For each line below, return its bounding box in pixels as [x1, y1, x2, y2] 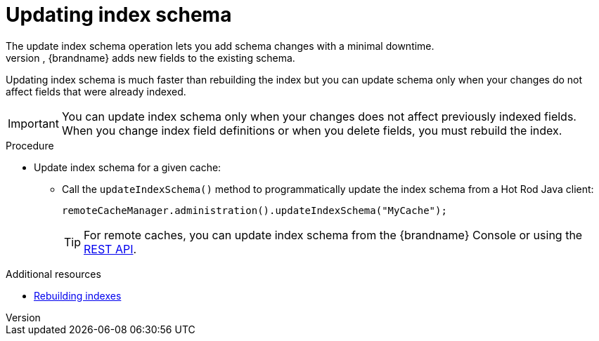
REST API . [84, 241, 137, 256]
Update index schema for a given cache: [34, 161, 221, 173]
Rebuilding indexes [34, 289, 122, 302]
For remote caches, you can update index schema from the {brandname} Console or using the [84, 227, 583, 242]
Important [8, 116, 59, 131]
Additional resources [6, 267, 101, 280]
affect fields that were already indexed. [6, 85, 186, 98]
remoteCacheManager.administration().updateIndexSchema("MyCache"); [62, 204, 447, 216]
